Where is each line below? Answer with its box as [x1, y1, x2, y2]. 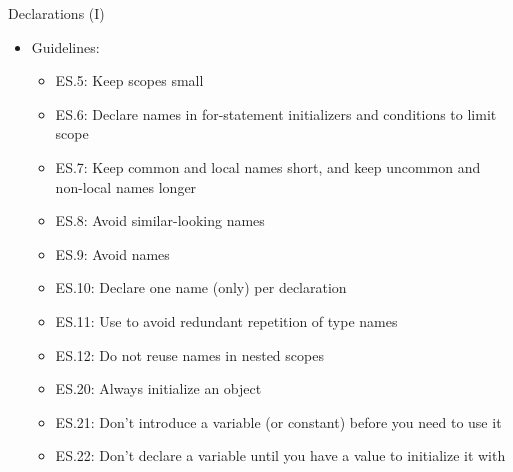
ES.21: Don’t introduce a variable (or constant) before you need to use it [55, 411, 502, 432]
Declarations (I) [8, 3, 105, 23]
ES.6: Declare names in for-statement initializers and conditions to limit [55, 103, 497, 124]
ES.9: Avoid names [55, 243, 170, 264]
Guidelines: [31, 36, 100, 57]
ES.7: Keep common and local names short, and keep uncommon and [55, 156, 481, 177]
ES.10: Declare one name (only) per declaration [55, 277, 347, 298]
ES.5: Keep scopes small [55, 70, 204, 91]
